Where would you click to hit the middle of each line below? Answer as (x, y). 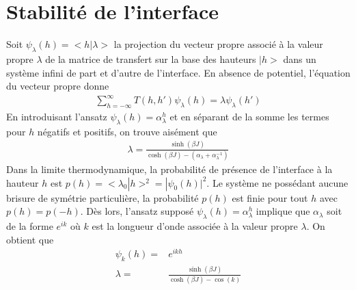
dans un (300, 58)
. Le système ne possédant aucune (277, 182)
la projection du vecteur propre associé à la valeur (218, 44)
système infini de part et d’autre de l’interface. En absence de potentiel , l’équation (178, 72)
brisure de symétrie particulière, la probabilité (102, 197)
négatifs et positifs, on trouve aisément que (127, 131)
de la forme (30, 226)
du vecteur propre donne (58, 86)
